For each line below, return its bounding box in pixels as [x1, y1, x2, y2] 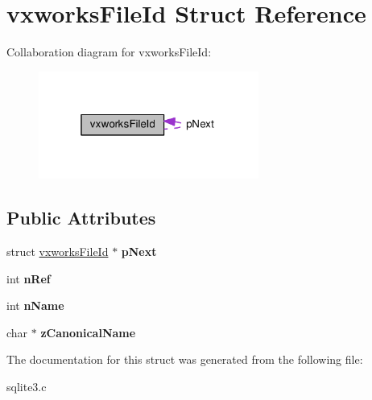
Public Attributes [6, 205, 156, 230]
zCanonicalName [40, 324, 136, 340]
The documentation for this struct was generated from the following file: [6, 351, 363, 368]
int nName [6, 297, 64, 314]
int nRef [6, 270, 51, 287]
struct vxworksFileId [6, 242, 109, 259]
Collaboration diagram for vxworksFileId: [6, 43, 212, 60]
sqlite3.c [6, 377, 47, 394]
